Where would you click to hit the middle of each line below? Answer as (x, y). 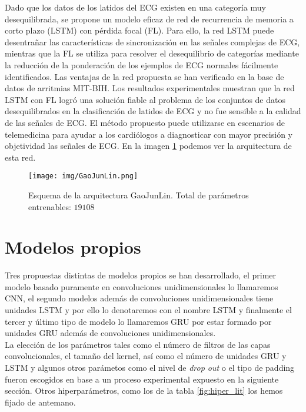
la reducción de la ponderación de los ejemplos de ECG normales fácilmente (142, 64)
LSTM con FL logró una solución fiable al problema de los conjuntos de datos (145, 99)
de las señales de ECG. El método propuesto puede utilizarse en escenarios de (145, 122)
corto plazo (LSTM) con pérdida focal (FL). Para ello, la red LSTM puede (139, 30)
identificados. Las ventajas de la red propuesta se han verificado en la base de (144, 76)
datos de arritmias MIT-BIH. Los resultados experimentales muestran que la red (150, 88)
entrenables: (50, 206)
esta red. (20, 157)
